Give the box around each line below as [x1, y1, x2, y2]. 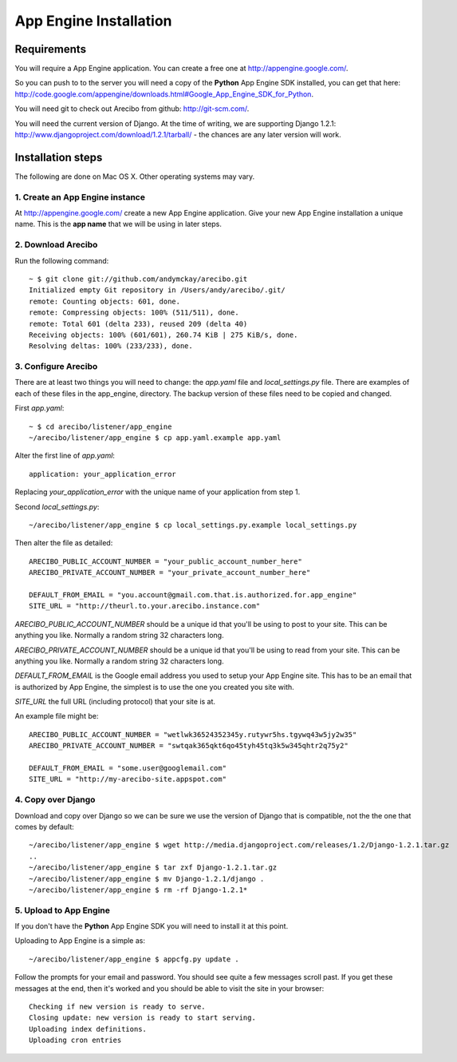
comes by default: [14, 822, 75, 831]
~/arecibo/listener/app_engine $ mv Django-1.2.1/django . [29, 874, 265, 883]
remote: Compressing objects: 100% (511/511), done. [29, 308, 239, 317]
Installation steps [14, 150, 103, 164]
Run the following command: [14, 256, 109, 265]
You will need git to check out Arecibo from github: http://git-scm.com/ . [14, 104, 250, 113]
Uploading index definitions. [29, 1024, 148, 1033]
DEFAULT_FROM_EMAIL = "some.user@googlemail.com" [29, 763, 227, 773]
